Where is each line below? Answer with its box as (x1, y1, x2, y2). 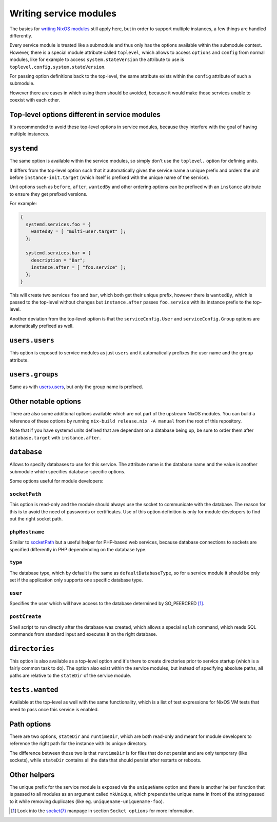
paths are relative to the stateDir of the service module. (9, 672, 131, 678)
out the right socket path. (9, 516, 63, 522)
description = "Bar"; (31, 257, 86, 263)
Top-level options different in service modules (9, 110, 161, 119)
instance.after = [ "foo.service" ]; (31, 264, 126, 270)
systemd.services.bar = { (26, 250, 91, 256)
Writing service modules (9, 8, 116, 19)
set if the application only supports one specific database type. (9, 577, 143, 583)
